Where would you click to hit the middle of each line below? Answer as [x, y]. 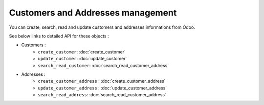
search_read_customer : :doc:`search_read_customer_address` [103, 65]
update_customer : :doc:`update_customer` [82, 59]
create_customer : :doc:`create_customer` [82, 52]
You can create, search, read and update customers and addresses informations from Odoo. [102, 27]
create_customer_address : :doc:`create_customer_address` [102, 81]
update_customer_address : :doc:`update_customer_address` [102, 88]
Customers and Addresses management [93, 13]
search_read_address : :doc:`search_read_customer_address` [102, 95]
